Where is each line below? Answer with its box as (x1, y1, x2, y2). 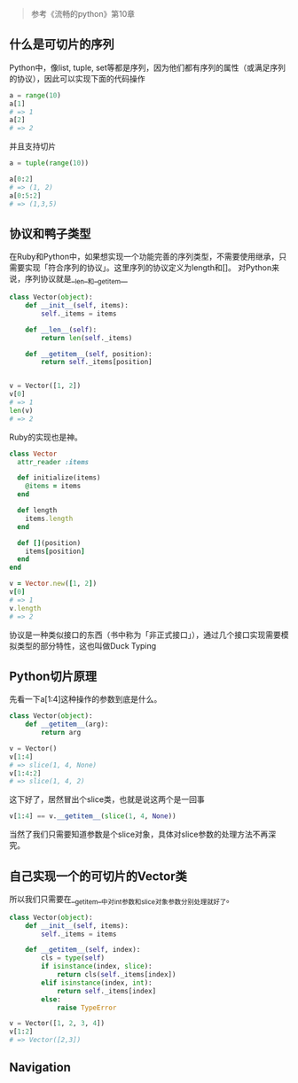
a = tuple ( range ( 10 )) (9, 159, 90, 168)
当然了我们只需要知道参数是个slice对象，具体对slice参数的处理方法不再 (9, 829, 269, 840)
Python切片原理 (9, 668, 98, 683)
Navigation (9, 1060, 71, 1075)
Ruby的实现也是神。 (9, 432, 82, 442)
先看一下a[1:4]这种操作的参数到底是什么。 (9, 694, 162, 705)
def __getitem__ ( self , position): (25, 349, 153, 358)
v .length (9, 604, 42, 612)
